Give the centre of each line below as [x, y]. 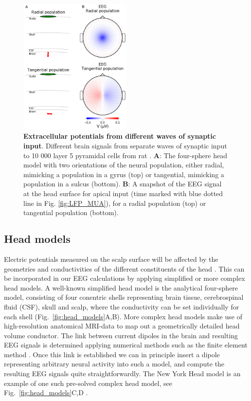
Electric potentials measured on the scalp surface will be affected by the [111, 259]
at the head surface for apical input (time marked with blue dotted [123, 193]
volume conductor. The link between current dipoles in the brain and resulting [121, 335]
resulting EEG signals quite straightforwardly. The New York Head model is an [122, 374]
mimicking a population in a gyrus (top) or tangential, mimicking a [124, 174]
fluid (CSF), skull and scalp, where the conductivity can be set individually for [122, 306]
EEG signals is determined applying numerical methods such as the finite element [126, 345]
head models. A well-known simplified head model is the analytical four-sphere [121, 287]
